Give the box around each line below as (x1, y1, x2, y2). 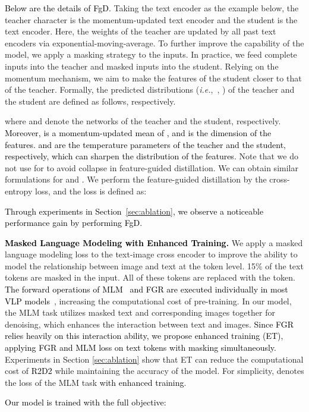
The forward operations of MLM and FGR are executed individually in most (5, 283, 288, 295)
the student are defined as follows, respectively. (5, 95, 176, 107)
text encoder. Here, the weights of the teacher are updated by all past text (5, 25, 276, 37)
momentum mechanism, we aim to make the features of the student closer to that (5, 71, 302, 84)
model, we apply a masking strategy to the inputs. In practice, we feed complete (5, 48, 297, 61)
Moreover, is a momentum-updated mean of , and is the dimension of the (5, 126, 272, 139)
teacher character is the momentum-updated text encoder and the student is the (5, 13, 298, 26)
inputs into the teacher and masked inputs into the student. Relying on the (5, 59, 279, 72)
